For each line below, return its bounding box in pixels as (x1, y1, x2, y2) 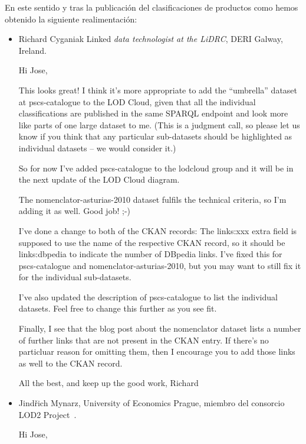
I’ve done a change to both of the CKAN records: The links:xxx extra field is (18, 224, 297, 236)
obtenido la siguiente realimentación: (5, 12, 137, 25)
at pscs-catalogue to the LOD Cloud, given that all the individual (18, 95, 256, 108)
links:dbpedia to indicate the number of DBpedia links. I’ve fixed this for (18, 248, 282, 260)
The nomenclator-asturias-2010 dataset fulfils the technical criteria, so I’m (18, 193, 287, 205)
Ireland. (18, 44, 47, 56)
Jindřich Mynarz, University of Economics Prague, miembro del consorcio (18, 397, 285, 409)
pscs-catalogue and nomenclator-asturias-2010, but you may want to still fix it (18, 259, 301, 271)
